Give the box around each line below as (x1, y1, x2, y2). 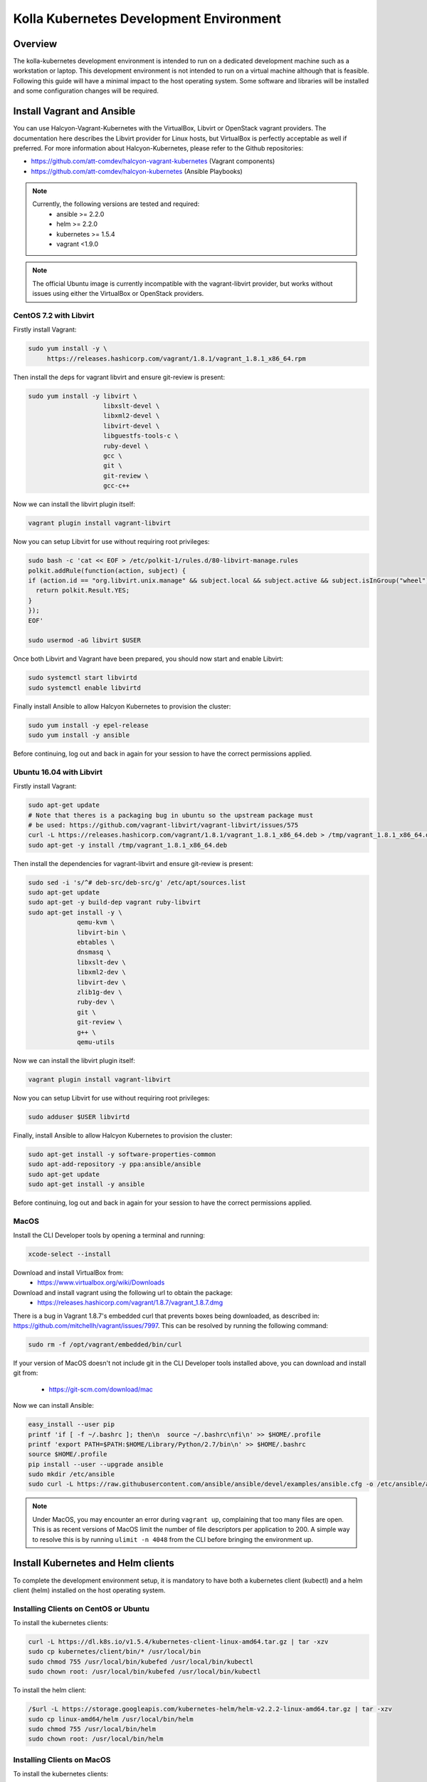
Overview (13, 38, 58, 50)
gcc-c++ (103, 482, 130, 490)
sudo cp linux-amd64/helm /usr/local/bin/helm (28, 1715, 194, 1723)
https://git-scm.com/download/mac (48, 1385, 153, 1394)
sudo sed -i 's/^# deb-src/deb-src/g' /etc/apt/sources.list (28, 878, 246, 887)
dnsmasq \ (77, 948, 112, 957)
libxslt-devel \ (103, 402, 160, 410)
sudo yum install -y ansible (28, 731, 130, 739)
